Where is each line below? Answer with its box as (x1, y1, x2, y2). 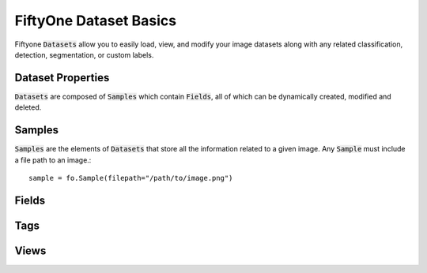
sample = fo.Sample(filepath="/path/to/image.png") (28, 174, 233, 182)
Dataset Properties (14, 71, 110, 84)
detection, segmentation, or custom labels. (14, 50, 154, 59)
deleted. (14, 103, 42, 112)
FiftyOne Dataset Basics (14, 12, 177, 29)
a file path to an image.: (14, 155, 92, 165)
